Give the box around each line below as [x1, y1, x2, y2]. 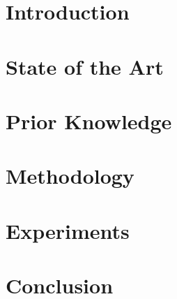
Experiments [6, 216, 130, 245]
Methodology [6, 161, 134, 190]
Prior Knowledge [6, 106, 172, 135]
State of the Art [6, 52, 164, 80]
